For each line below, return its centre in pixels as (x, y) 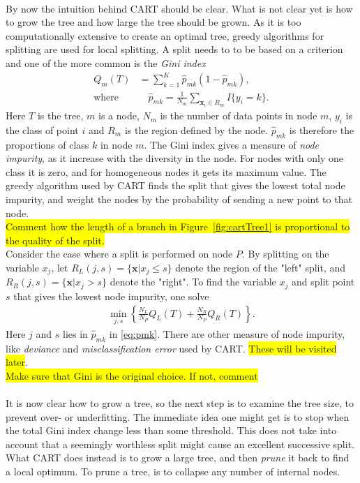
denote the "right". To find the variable (193, 282)
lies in (75, 333)
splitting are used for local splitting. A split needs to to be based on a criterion (174, 49)
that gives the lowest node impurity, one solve (111, 296)
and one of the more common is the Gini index (106, 62)
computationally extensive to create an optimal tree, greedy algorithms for (165, 35)
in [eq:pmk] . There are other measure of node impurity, (227, 333)
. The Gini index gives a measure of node (232, 144)
